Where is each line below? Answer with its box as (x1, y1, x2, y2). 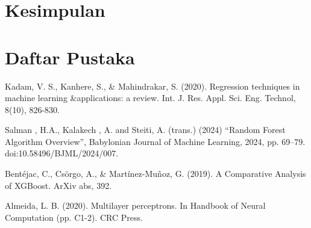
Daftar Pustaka (5, 45, 135, 69)
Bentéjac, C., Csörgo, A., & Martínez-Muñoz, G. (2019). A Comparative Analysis (5, 167, 306, 180)
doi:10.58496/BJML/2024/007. (5, 147, 119, 159)
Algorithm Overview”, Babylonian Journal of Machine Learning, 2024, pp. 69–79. (5, 135, 306, 147)
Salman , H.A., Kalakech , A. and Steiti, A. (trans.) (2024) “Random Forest (5, 123, 286, 136)
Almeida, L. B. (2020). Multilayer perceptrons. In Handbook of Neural (5, 199, 266, 212)
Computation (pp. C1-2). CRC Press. (5, 211, 143, 223)
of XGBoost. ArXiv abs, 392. (5, 179, 112, 191)
